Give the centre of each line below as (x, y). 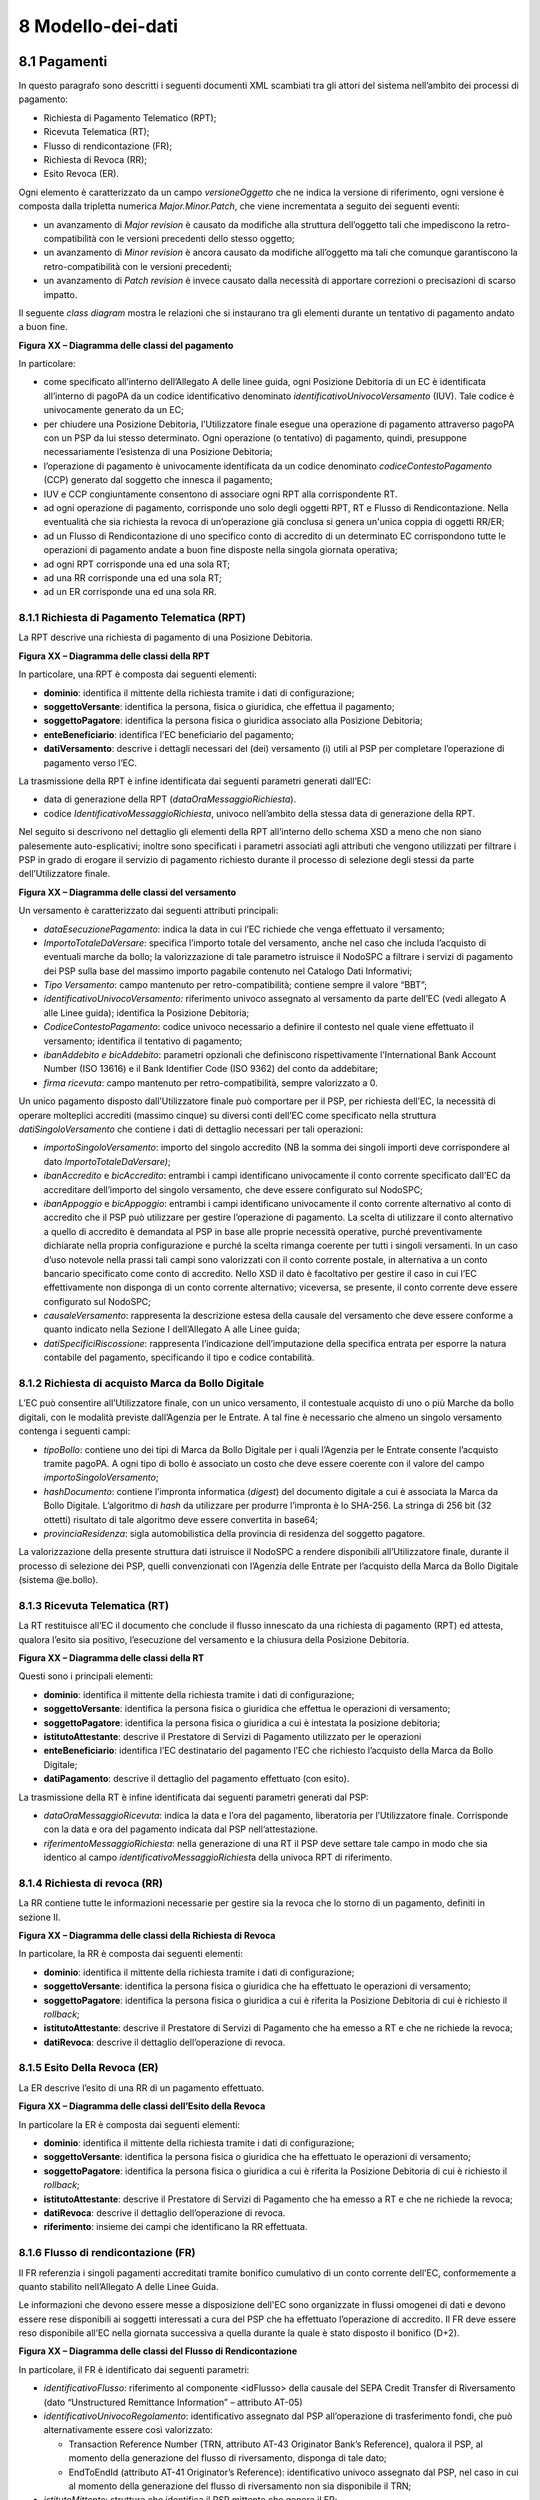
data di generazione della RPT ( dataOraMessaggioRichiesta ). (170, 799)
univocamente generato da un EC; (113, 410)
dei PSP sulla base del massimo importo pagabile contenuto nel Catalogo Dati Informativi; (228, 971)
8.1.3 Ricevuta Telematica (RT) (94, 1605)
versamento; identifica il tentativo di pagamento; (143, 1041)
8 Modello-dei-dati (98, 26)
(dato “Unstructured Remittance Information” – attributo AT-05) (173, 2402)
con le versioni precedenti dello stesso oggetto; (196, 238)
